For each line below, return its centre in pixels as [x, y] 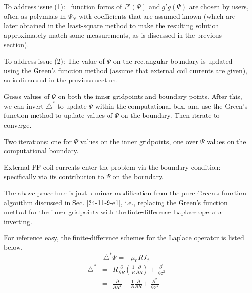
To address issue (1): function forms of [63, 6]
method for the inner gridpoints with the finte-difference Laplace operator [114, 212]
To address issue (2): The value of [54, 60]
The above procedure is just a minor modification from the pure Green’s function [125, 193]
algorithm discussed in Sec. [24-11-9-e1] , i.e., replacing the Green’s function [116, 202]
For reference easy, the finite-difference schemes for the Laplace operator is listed [124, 237]
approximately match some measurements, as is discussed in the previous [113, 35]
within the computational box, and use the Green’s [171, 106]
